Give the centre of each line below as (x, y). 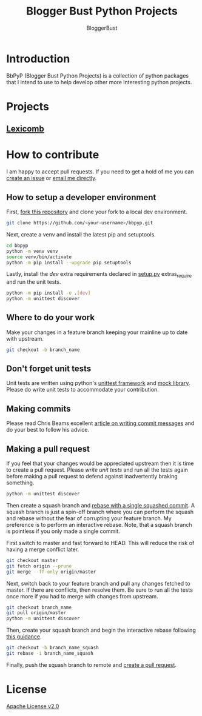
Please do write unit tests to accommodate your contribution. (82, 390)
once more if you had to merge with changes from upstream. (82, 596)
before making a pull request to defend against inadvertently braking (92, 477)
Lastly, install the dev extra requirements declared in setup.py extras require (99, 275)
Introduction (38, 59)
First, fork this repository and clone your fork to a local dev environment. (97, 212)
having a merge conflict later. (43, 549)
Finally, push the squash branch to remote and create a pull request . (92, 664)
